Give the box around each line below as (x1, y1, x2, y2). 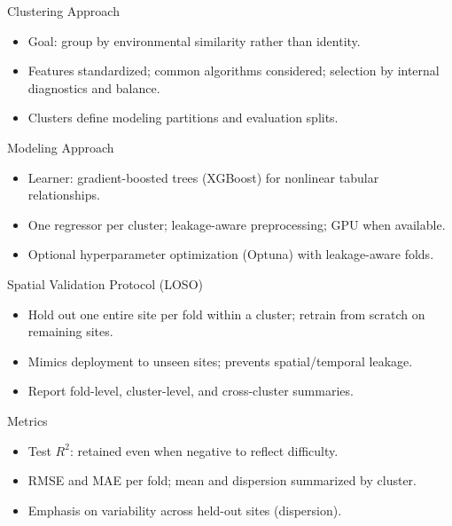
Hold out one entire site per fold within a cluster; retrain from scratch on (27, 304, 425, 323)
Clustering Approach (7, 2, 120, 20)
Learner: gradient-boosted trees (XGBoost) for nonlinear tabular (27, 168, 379, 186)
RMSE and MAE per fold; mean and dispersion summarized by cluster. (27, 471, 417, 490)
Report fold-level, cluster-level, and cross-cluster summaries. (27, 381, 354, 400)
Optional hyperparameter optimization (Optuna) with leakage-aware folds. (27, 245, 434, 263)
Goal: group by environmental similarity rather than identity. (27, 31, 361, 50)
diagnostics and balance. (27, 78, 160, 97)
